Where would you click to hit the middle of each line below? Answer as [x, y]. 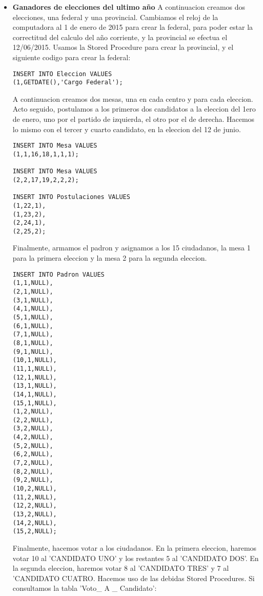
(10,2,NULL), [35, 489]
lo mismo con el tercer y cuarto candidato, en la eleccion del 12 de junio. [127, 129]
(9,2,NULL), [33, 480]
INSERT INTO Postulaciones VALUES [71, 197]
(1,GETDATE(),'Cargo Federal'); [68, 83]
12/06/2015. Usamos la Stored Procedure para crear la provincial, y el [123, 47]
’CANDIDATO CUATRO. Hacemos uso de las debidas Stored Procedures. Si [134, 578]
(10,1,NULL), [35, 360]
